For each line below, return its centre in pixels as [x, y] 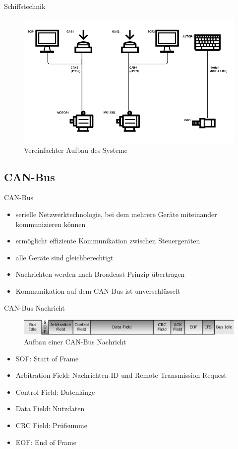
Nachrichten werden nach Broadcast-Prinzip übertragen [100, 274]
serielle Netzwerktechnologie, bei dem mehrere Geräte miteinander [116, 214]
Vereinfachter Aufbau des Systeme [76, 150]
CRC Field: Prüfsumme [51, 425]
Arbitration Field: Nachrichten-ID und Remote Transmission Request [121, 375]
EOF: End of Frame [46, 442]
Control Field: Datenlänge [55, 392]
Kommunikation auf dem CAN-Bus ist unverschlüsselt [98, 290]
